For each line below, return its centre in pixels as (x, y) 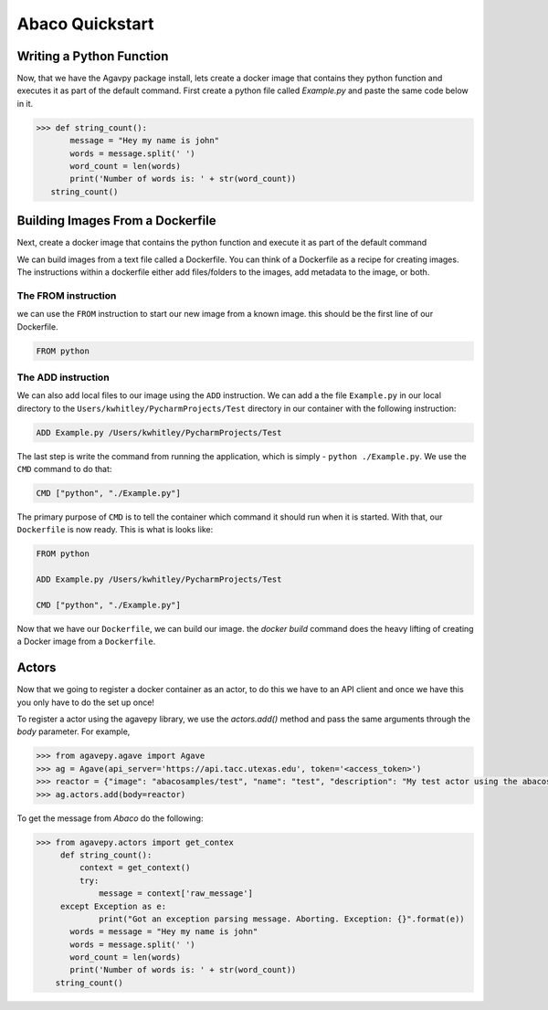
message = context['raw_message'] (176, 894)
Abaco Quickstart (85, 24)
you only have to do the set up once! (86, 702)
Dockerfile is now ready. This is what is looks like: (115, 530)
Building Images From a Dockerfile (116, 221)
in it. (25, 103)
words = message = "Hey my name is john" (164, 932)
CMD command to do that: (64, 469)
